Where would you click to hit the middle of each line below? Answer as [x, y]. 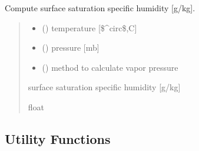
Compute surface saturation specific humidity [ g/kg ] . [100, 8]
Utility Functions [58, 138]
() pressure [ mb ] [71, 47]
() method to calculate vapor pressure [110, 67]
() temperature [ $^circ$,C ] [89, 27]
